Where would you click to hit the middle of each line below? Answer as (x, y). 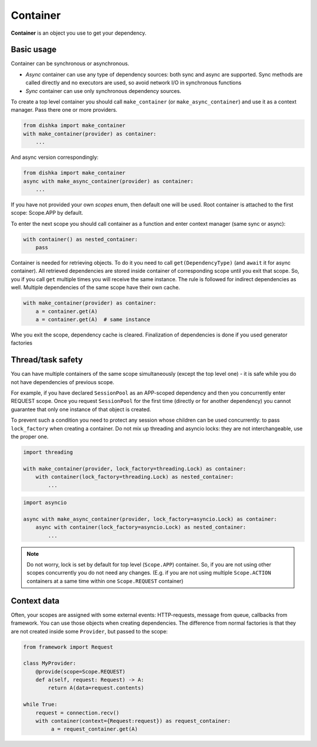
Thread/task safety (47, 360)
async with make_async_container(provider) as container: (108, 181)
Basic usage (34, 50)
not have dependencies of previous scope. (63, 382)
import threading (48, 452)
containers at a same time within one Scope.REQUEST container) (105, 581)
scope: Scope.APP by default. (47, 213)
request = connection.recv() (77, 713)
